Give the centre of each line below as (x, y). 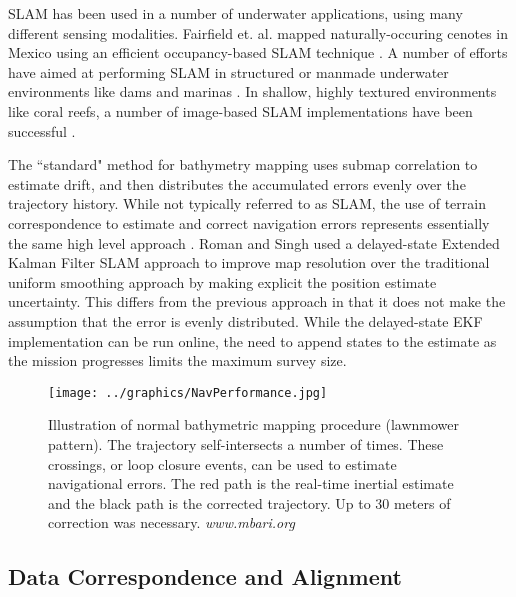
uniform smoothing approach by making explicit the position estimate (222, 281)
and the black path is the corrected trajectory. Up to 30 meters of (249, 502)
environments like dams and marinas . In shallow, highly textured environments (252, 91)
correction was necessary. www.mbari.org (171, 522)
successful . (42, 130)
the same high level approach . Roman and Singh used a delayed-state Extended (254, 242)
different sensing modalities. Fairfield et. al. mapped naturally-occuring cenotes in (258, 32)
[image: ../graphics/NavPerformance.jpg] (188, 392)
